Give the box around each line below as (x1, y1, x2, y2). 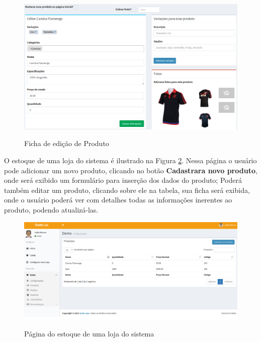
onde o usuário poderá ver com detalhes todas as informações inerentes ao (4, 194, 232, 205)
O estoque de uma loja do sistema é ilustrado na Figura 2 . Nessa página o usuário (4, 155, 257, 166)
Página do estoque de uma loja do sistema (24, 328, 154, 338)
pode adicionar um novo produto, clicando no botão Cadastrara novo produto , (4, 165, 257, 175)
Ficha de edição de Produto (24, 138, 109, 149)
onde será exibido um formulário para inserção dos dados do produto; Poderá (4, 175, 242, 185)
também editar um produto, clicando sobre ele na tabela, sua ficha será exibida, (4, 184, 250, 195)
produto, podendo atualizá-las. (4, 204, 99, 215)
